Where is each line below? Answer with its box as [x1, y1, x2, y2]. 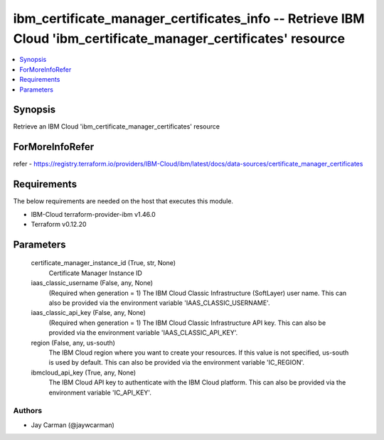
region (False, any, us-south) [31, 338, 115, 347]
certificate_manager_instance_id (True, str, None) [31, 259, 176, 267]
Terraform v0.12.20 [31, 220, 87, 229]
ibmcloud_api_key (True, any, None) [31, 368, 137, 377]
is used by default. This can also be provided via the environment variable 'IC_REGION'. [48, 358, 305, 367]
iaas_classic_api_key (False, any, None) [31, 308, 146, 317]
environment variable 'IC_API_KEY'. [48, 388, 152, 397]
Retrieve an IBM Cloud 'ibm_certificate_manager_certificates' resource [13, 122, 220, 131]
